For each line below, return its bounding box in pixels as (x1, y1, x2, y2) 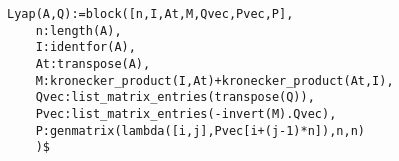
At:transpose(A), (35, 56, 151, 71)
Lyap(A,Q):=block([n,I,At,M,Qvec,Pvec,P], (7, 7, 294, 21)
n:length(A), (35, 23, 122, 38)
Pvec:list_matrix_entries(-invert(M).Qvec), (35, 106, 337, 121)
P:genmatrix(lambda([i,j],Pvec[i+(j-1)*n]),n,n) (35, 123, 365, 138)
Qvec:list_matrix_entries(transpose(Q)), (35, 90, 315, 105)
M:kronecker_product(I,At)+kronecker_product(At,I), (35, 73, 394, 88)
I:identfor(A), (35, 40, 136, 55)
